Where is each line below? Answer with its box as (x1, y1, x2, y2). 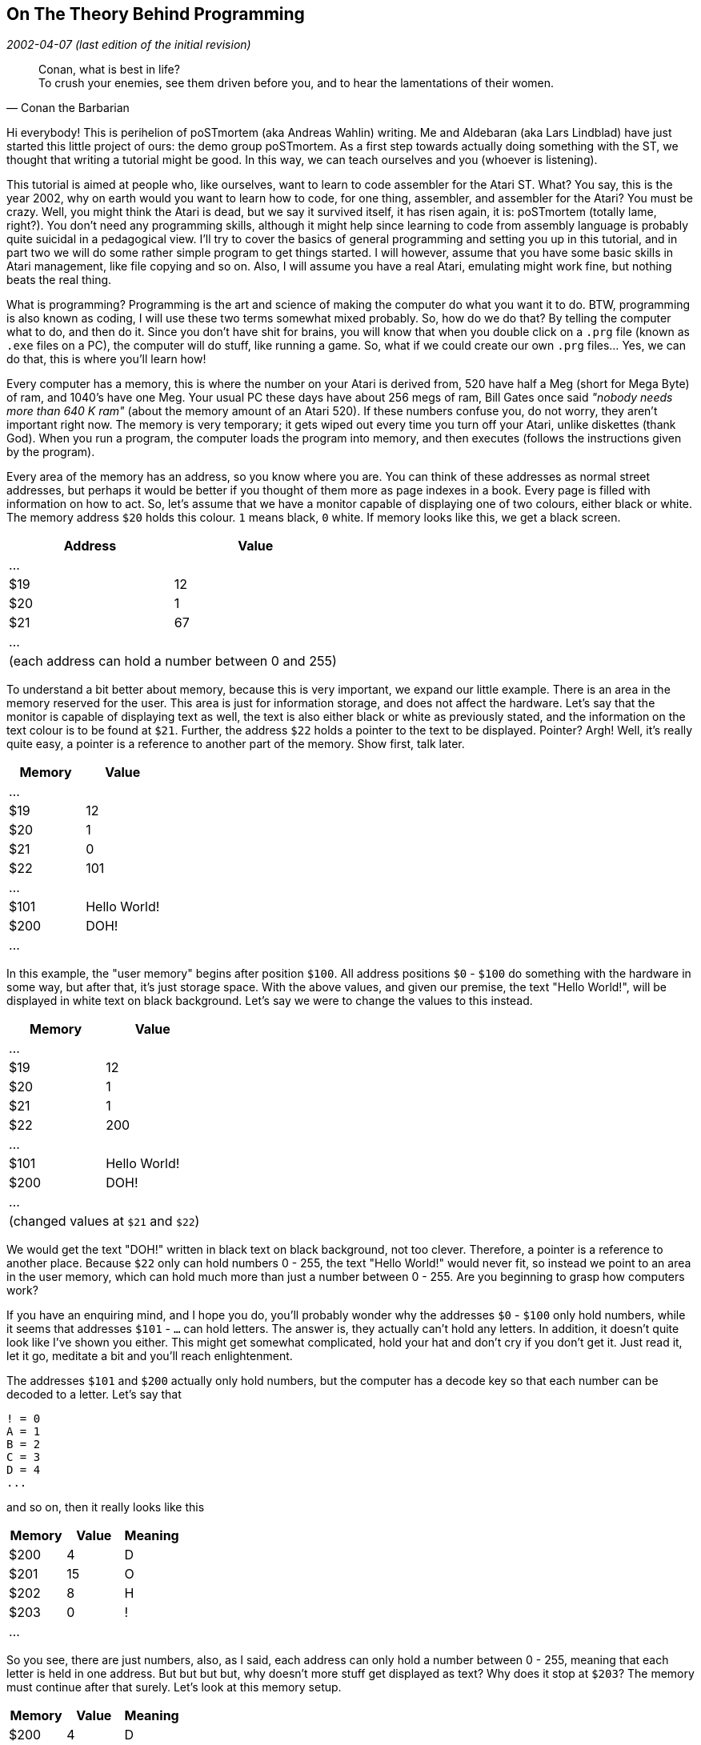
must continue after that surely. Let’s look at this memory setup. (6, 1680, 342, 1695)
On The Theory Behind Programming (6, 4, 305, 24)
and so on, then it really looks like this (6, 1500, 205, 1515)
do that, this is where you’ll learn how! (6, 352, 206, 366)
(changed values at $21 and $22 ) (9, 1213, 200, 1230)
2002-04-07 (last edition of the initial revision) (6, 38, 251, 52)
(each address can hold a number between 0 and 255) (9, 653, 337, 670)
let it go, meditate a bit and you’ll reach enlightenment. (6, 1349, 293, 1363)
